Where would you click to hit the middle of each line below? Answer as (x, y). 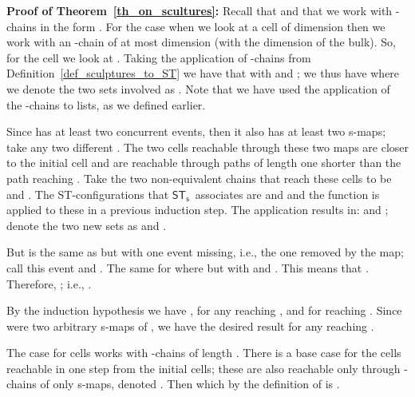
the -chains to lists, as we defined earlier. (106, 104)
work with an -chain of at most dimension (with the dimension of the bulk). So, (201, 42)
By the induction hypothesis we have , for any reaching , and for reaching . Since (204, 310)
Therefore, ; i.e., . (49, 283)
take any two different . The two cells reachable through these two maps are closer (208, 147)
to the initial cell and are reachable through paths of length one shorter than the (204, 163)
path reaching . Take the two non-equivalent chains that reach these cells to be (199, 178)
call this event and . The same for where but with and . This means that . (188, 267)
